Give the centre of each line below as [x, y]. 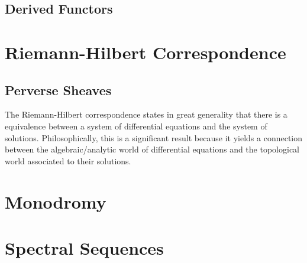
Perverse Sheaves [58, 90]
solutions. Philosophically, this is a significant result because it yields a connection [154, 137]
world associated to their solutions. [68, 160]
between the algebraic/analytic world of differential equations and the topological [152, 149]
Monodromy [56, 201]
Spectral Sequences [84, 247]
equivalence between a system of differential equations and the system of [136, 126]
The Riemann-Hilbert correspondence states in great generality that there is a [146, 114]
